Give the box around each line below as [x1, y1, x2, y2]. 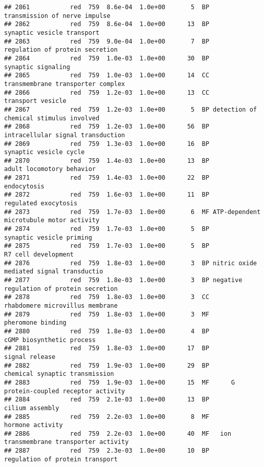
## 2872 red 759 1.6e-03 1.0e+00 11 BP [4, 191, 209, 199]
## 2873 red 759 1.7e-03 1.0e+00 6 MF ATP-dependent [4, 208, 261, 216]
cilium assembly [4, 404, 59, 412]
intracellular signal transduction [4, 131, 125, 139]
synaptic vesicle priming [4, 233, 92, 241]
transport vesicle [4, 97, 67, 105]
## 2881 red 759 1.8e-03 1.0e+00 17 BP [4, 345, 209, 352]
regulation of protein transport [4, 455, 118, 463]
